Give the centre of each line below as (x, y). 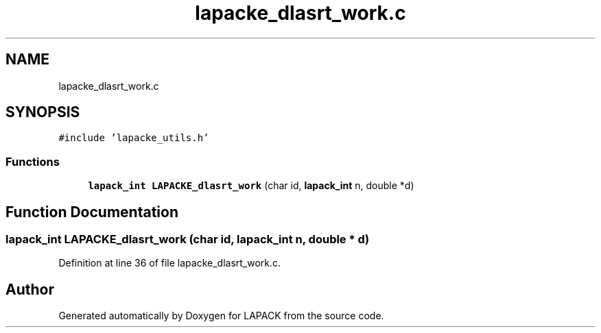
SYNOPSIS (43, 112)
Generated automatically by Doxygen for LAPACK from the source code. (221, 316)
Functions (33, 161)
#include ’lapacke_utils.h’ (134, 138)
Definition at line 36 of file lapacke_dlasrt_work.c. (170, 263)
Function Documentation (92, 212)
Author (30, 289)
